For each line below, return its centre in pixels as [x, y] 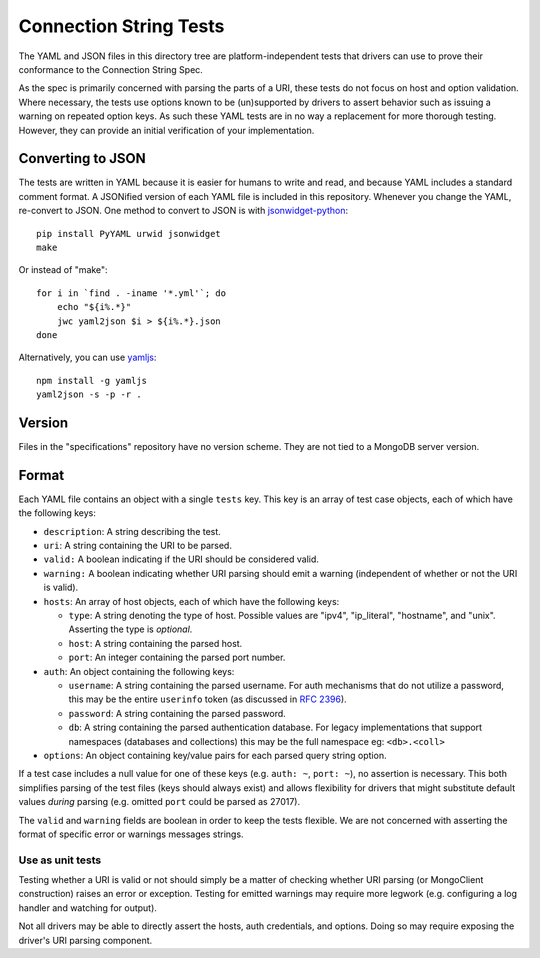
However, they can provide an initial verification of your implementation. [166, 130]
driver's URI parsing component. [85, 940]
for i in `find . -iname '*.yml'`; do [131, 293]
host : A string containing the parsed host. [155, 643]
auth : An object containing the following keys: [139, 671]
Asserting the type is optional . [130, 629]
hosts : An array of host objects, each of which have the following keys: [191, 601]
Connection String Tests [121, 26]
